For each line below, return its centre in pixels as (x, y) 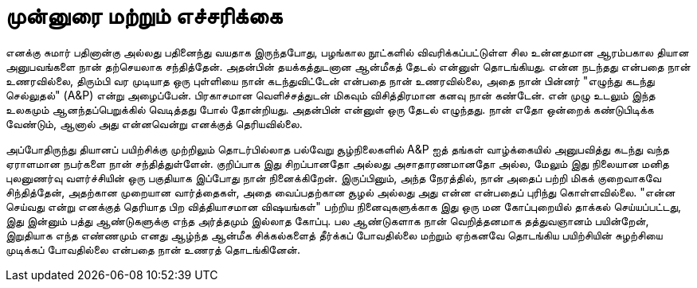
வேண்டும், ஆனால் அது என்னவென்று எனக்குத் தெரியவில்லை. (154, 123)
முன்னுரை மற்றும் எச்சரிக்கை (144, 16)
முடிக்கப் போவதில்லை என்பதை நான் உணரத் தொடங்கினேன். (153, 249)
